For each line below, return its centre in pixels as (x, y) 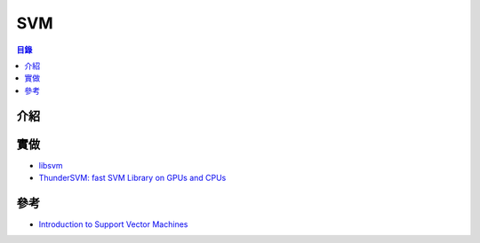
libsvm (51, 165)
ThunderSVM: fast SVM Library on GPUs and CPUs (132, 178)
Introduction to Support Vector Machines (113, 224)
